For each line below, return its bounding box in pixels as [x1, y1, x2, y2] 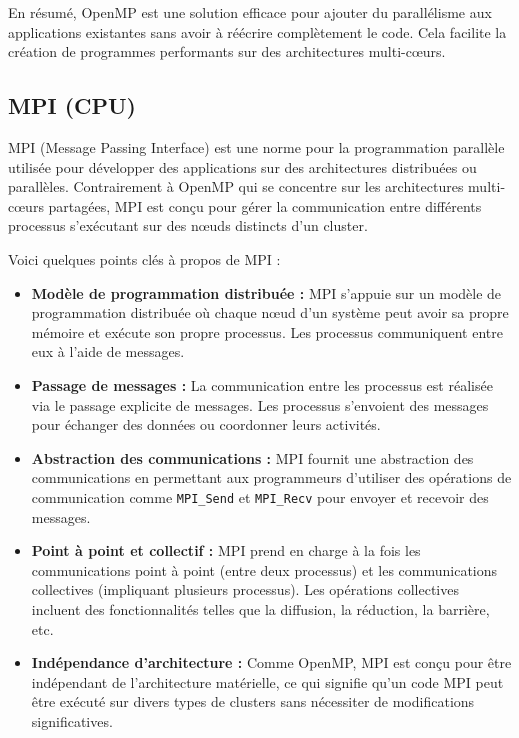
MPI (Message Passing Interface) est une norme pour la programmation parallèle [8, 136, 505, 157]
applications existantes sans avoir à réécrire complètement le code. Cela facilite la [8, 21, 507, 42]
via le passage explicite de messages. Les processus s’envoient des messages [31, 394, 489, 415]
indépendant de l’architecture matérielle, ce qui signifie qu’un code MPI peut [31, 671, 504, 692]
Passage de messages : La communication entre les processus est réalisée [31, 374, 493, 395]
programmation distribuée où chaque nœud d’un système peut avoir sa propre [31, 302, 509, 323]
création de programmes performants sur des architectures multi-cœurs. [8, 41, 446, 62]
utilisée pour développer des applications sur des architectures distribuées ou [8, 156, 477, 177]
